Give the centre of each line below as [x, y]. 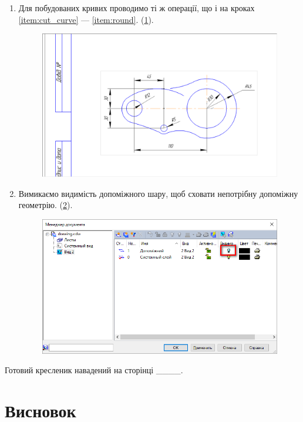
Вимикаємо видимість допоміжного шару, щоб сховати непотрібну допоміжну [158, 193]
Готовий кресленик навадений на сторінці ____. [94, 370]
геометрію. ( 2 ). [46, 205]
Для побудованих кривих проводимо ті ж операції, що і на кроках [137, 8]
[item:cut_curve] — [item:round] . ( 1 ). [86, 19]
